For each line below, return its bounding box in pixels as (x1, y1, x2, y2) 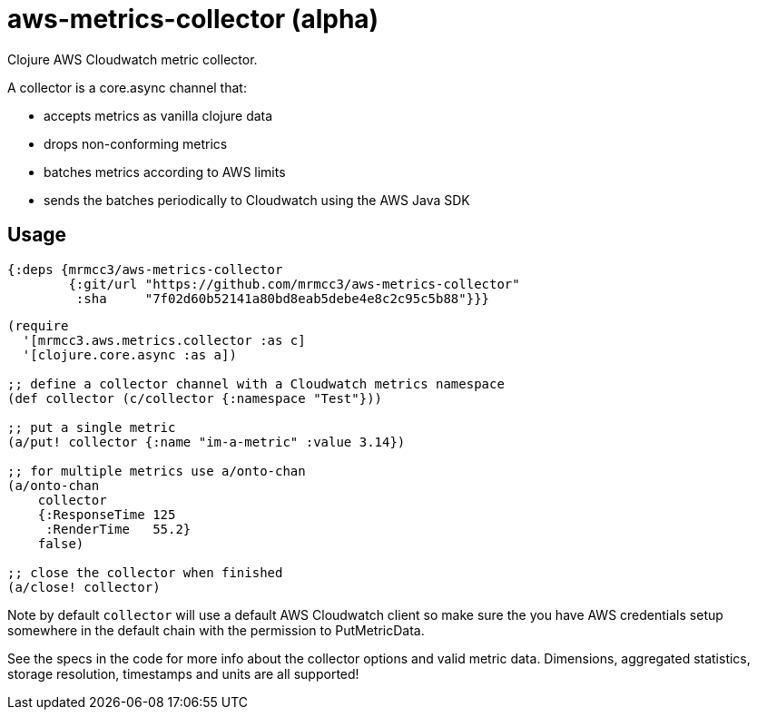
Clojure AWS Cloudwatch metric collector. (7, 51, 258, 67)
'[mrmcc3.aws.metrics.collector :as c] (22, 332, 306, 348)
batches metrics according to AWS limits (44, 163, 286, 180)
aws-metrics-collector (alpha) (7, 4, 379, 34)
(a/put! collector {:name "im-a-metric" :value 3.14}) (7, 434, 406, 449)
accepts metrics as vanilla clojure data (44, 107, 273, 123)
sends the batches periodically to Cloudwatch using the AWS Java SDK (44, 192, 470, 208)
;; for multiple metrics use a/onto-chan (7, 463, 306, 478)
